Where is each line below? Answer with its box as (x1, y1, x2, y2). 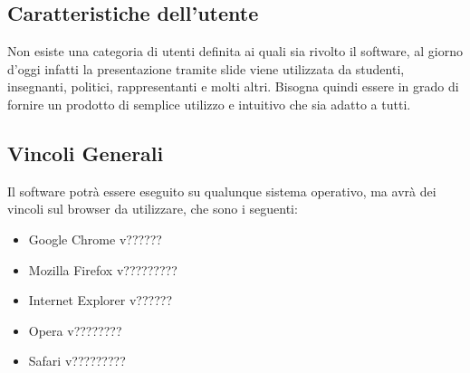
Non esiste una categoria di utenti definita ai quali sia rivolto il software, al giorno (7, 42, 463, 61)
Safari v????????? (28, 351, 126, 370)
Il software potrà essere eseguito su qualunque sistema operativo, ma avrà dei (7, 181, 436, 200)
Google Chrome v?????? (28, 229, 162, 248)
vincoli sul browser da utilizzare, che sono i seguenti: (7, 199, 298, 218)
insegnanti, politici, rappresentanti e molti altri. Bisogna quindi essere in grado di (7, 77, 459, 96)
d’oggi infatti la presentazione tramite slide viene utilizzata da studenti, (7, 59, 405, 78)
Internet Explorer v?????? (28, 291, 172, 310)
